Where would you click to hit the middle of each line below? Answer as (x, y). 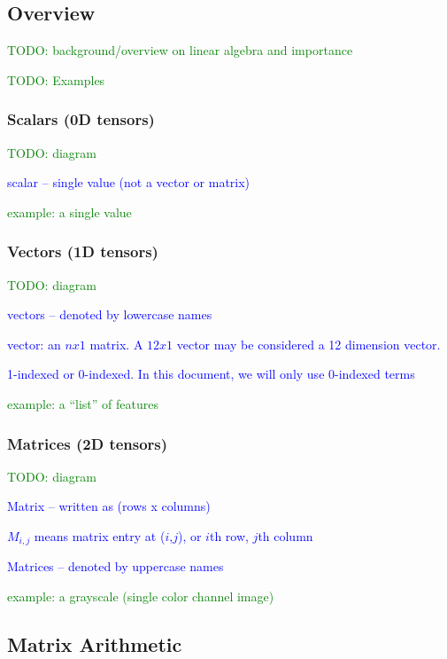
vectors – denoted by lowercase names (110, 314)
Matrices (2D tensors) (88, 443)
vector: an (34, 344)
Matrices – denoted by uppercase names (116, 566)
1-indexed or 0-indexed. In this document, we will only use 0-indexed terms (211, 374)
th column (285, 535)
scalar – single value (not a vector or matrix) (129, 182)
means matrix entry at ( (100, 535)
